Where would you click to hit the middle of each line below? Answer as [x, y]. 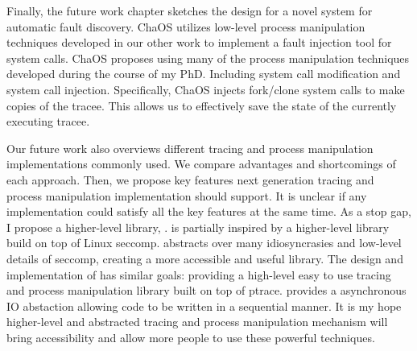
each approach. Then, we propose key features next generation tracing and [190, 179]
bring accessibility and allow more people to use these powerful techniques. [191, 337]
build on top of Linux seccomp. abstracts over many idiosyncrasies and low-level [204, 243]
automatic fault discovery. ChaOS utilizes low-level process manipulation [186, 26]
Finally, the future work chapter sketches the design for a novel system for [190, 10]
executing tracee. [48, 121]
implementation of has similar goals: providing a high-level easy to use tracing [199, 274]
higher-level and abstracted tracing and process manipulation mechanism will [197, 322]
